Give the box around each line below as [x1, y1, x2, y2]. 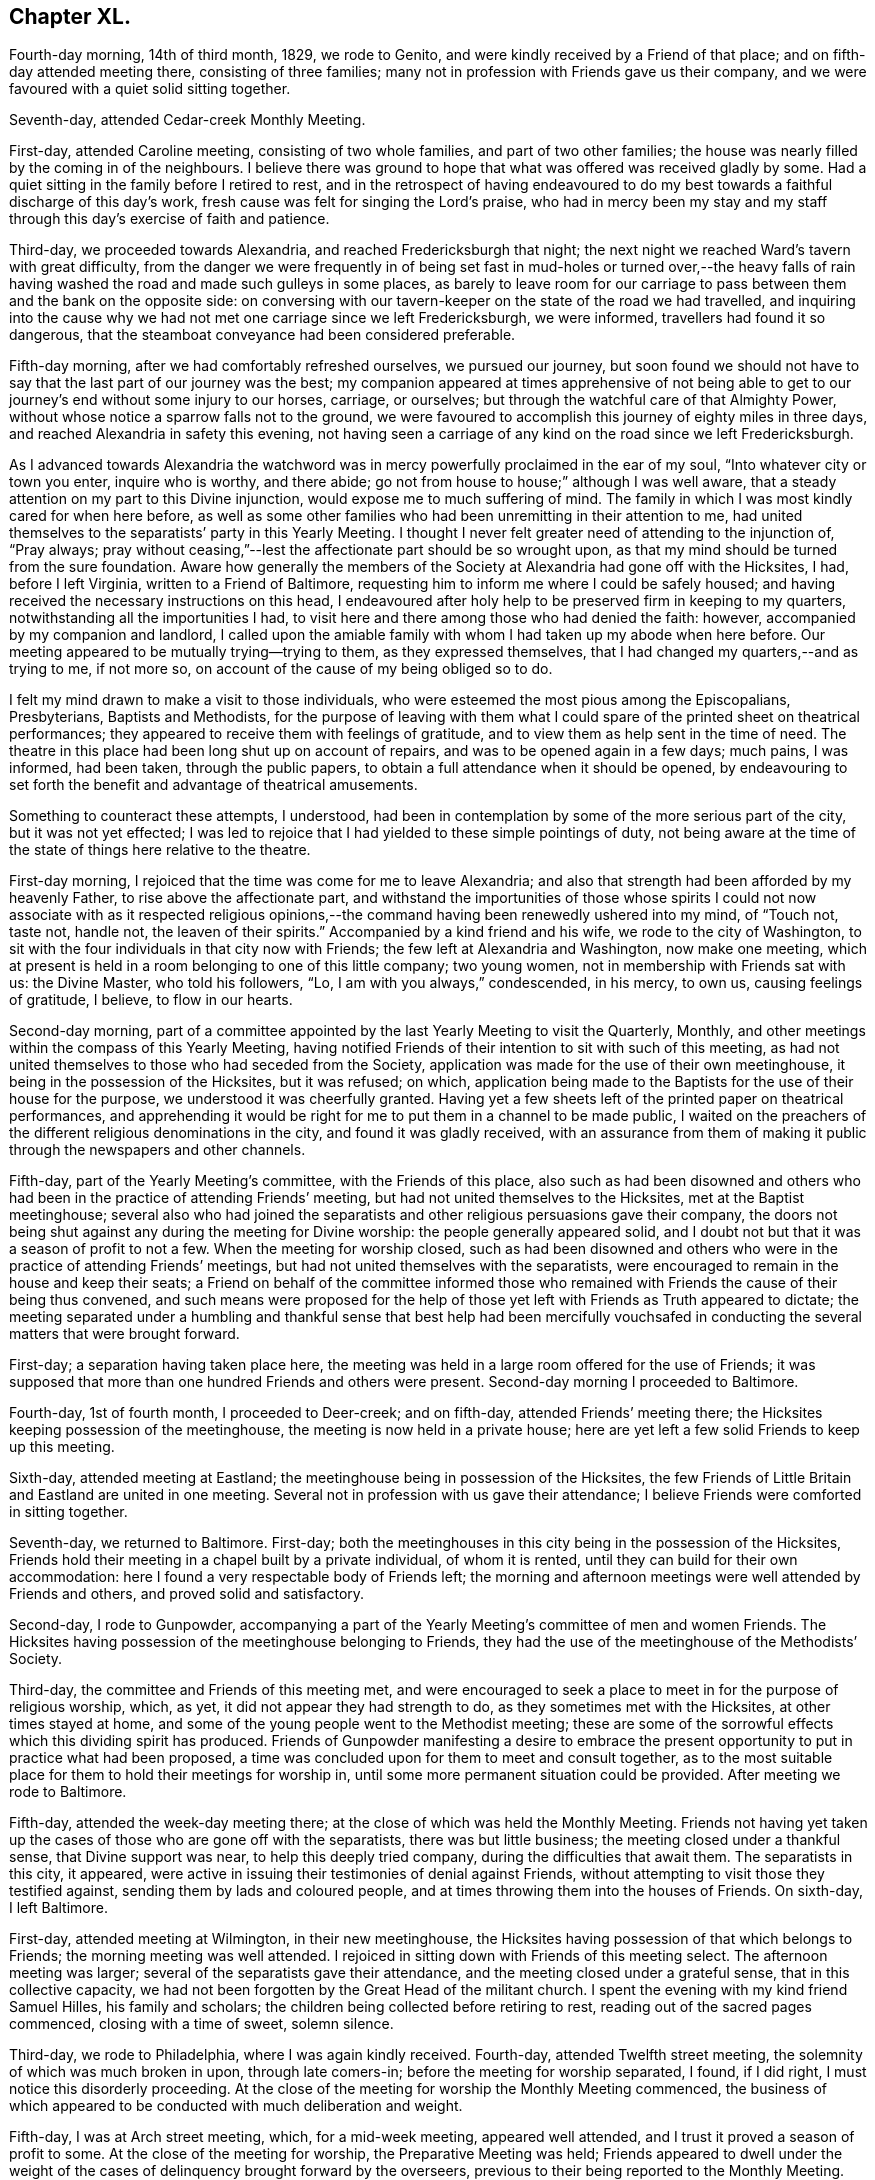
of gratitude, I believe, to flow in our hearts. [9, 991, 293, 1009]
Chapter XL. [9, 4, 131, 29]
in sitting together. [9, 1503, 128, 1521]
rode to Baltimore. [9, 1783, 127, 1801]
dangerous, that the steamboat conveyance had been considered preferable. [9, 326, 516, 344]
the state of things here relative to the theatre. [9, 841, 311, 859]
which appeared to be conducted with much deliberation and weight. [9, 2097, 463, 2115]
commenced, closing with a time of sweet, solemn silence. [9, 2015, 394, 2033]
